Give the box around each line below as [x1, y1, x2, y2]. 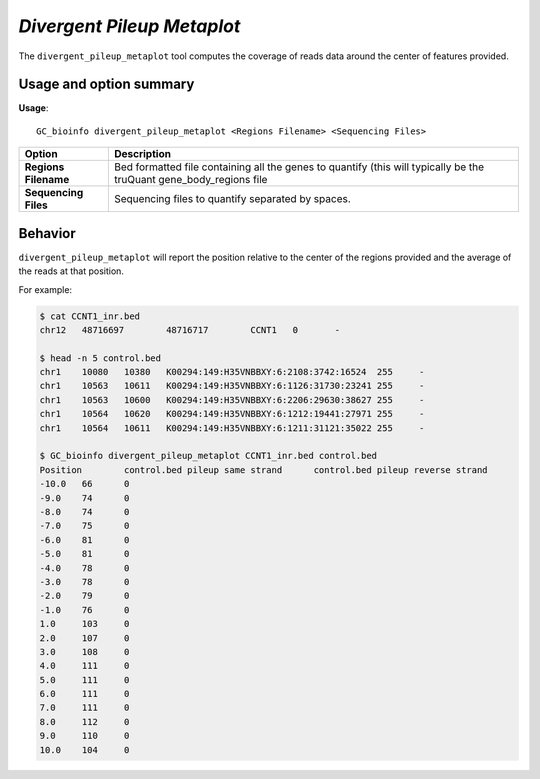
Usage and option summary [18, 76, 195, 93]
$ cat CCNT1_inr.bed [39, 310, 140, 322]
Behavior [18, 225, 77, 242]
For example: [18, 283, 73, 295]
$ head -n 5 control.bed [39, 352, 162, 364]
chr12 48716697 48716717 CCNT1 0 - [39, 324, 341, 335]
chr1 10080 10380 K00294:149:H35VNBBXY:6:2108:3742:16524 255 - [39, 366, 425, 378]
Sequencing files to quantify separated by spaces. [113, 192, 352, 206]
